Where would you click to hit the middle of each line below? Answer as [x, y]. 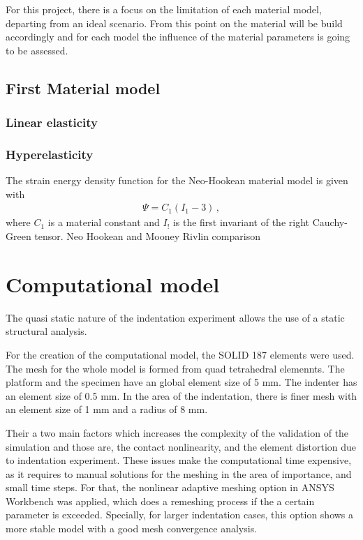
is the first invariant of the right [241, 222]
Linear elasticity [52, 122]
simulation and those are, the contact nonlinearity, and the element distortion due [181, 446]
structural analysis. [46, 331]
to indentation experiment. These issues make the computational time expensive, [179, 460]
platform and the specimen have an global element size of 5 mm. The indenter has [181, 382]
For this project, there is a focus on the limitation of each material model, [164, 9]
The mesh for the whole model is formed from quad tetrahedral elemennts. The [175, 368]
